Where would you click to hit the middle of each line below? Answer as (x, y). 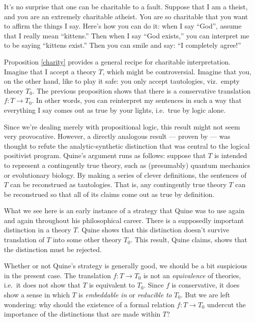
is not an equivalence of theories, (192, 275)
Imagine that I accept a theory (50, 71)
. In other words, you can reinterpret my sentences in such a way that (137, 100)
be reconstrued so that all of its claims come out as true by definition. (109, 194)
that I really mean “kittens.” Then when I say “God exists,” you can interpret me (127, 35)
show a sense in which (37, 295)
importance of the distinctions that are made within (82, 314)
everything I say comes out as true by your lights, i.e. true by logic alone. (115, 110)
